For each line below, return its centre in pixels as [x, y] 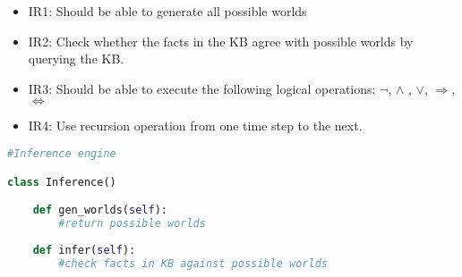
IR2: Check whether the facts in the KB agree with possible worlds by [221, 41]
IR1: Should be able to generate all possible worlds [167, 11]
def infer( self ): [84, 250]
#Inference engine [62, 153]
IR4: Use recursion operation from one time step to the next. [195, 126]
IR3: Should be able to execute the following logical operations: [202, 88]
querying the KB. [76, 59]
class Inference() [62, 182]
